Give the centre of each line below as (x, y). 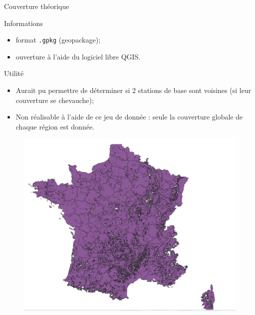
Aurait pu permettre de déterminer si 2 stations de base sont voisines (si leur (133, 90)
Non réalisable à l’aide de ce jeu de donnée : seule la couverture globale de (129, 117)
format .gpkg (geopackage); (58, 40)
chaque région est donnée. (55, 126)
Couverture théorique (37, 6)
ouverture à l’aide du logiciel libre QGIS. (78, 56)
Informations (23, 23)
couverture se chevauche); (55, 100)
